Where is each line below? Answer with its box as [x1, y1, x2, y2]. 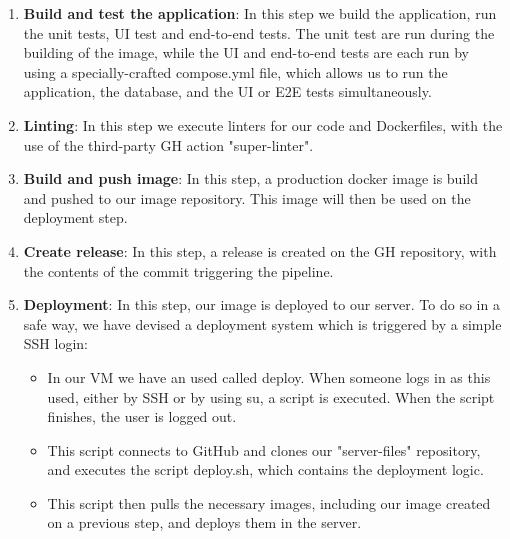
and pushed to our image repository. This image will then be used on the [23, 187, 471, 208]
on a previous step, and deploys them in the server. [47, 512, 362, 533]
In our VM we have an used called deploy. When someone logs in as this [47, 366, 491, 387]
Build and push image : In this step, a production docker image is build [23, 168, 478, 189]
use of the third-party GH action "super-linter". [23, 134, 314, 155]
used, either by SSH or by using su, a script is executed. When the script [47, 386, 495, 407]
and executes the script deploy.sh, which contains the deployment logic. [47, 459, 484, 480]
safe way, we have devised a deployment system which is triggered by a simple [23, 313, 502, 334]
